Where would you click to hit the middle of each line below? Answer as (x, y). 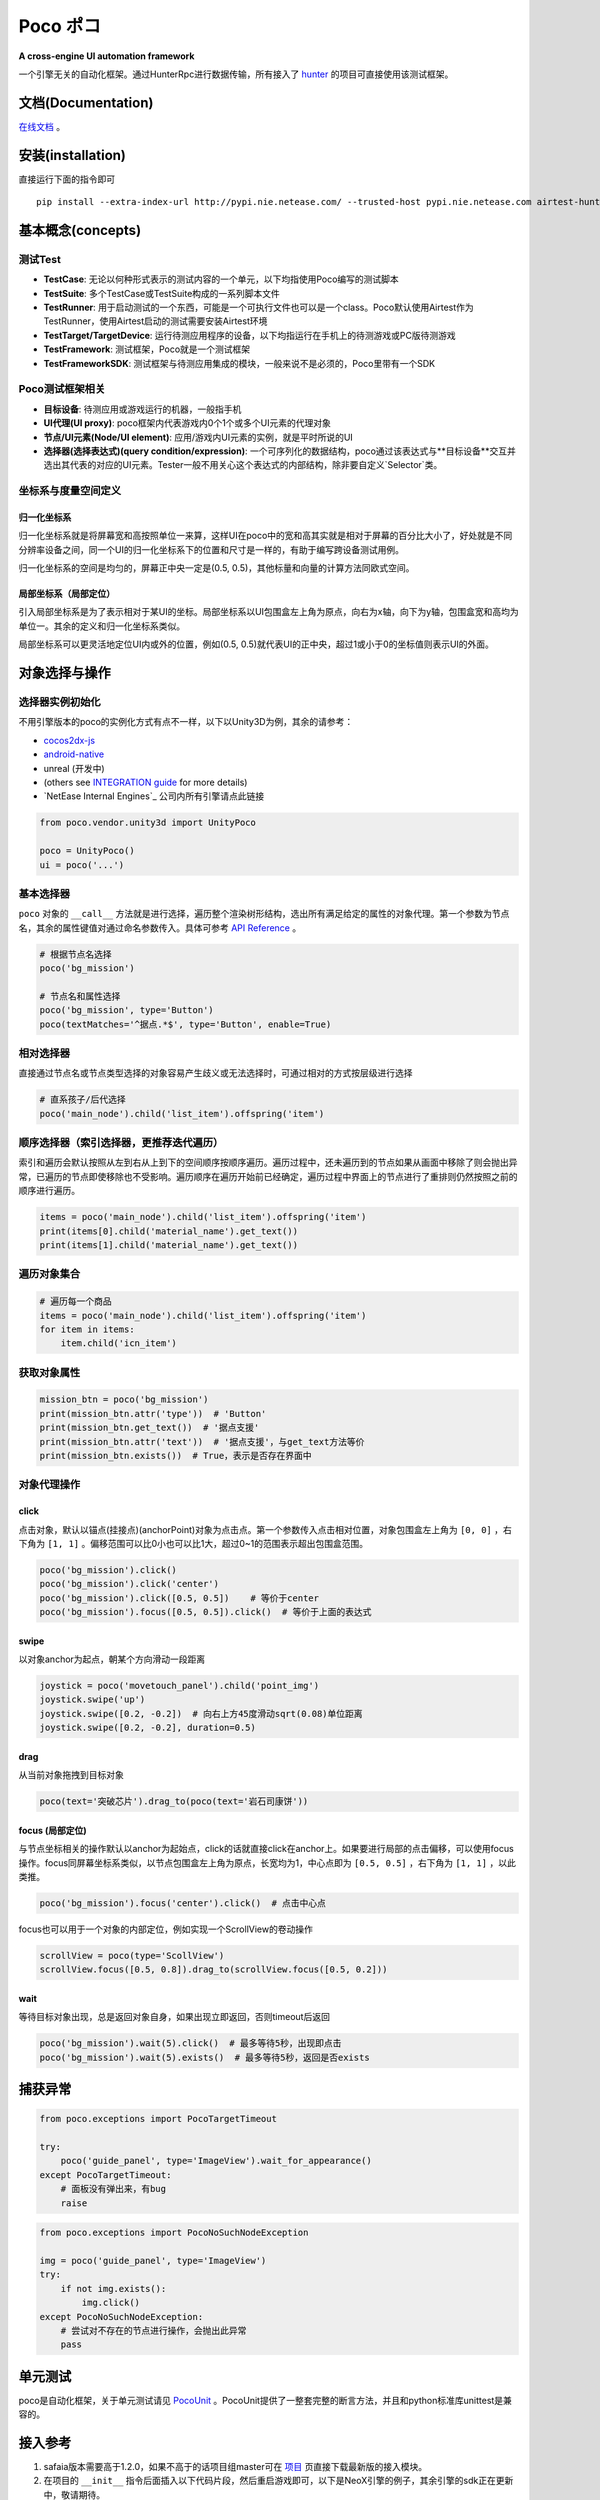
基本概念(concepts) (80, 230)
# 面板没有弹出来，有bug (113, 2189)
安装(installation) (72, 155)
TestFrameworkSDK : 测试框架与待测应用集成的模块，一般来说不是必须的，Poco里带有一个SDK (239, 363)
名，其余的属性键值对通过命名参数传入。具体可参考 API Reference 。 (160, 927)
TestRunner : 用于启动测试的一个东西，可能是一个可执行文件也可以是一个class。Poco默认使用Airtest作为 (258, 307)
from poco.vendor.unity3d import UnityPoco (148, 823)
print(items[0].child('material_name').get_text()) (169, 1231)
